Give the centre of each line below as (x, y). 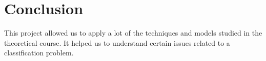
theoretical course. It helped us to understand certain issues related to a (117, 42)
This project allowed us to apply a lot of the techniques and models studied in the (133, 33)
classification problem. (39, 53)
